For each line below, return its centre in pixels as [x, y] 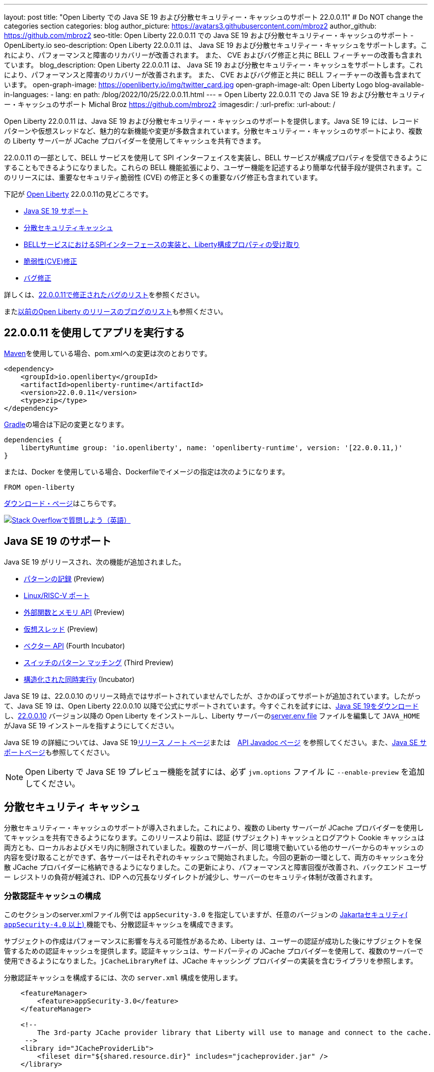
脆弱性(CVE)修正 [50, 261]
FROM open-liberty [39, 487]
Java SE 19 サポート [56, 211]
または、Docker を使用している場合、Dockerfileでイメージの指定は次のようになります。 [147, 471]
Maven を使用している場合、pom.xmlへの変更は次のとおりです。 [108, 353]
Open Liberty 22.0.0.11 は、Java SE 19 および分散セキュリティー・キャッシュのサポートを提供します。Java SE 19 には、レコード [212, 121]
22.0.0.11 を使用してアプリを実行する [94, 333]
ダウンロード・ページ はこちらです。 [62, 503]
